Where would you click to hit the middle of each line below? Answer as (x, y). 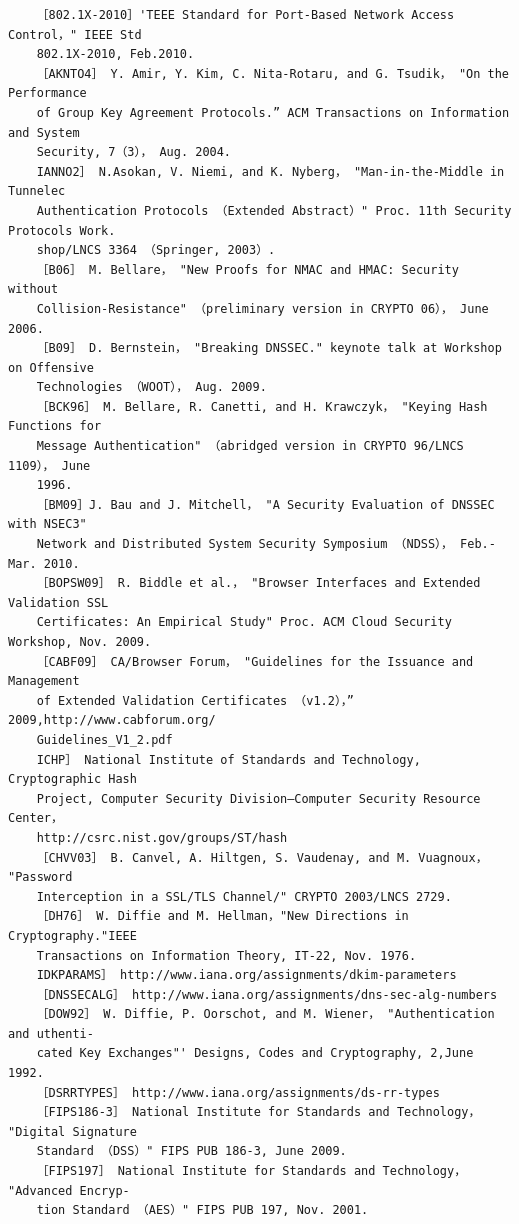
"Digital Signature (72, 1131)
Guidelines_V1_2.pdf (104, 739)
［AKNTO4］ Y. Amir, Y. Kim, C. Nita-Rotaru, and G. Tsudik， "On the (272, 73)
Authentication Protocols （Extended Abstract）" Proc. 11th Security (274, 210)
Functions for (55, 426)
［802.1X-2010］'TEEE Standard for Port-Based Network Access (245, 15)
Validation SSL (58, 602)
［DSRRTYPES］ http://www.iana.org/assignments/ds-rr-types (238, 1092)
